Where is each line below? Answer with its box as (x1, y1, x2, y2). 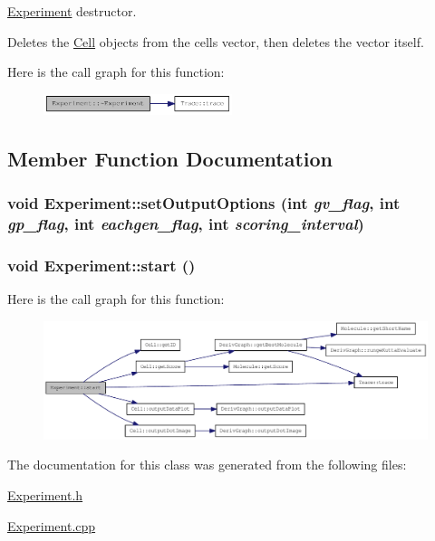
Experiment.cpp (7, 516, 96, 535)
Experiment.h (7, 485, 83, 504)
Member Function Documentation (7, 144, 333, 172)
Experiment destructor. (7, 2, 137, 20)
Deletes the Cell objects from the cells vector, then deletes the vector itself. (7, 32, 424, 51)
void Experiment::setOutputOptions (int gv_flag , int (7, 191, 401, 214)
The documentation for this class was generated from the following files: (7, 455, 407, 474)
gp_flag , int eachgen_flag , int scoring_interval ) (7, 212, 364, 234)
